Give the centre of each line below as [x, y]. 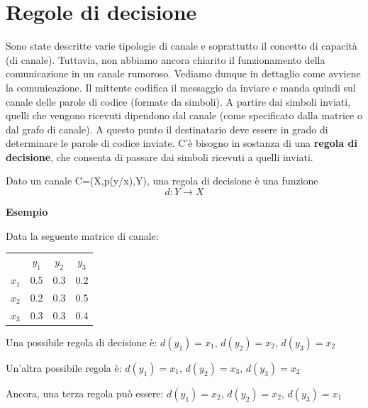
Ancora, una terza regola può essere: [85, 393]
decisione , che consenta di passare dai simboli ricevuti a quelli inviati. [160, 156]
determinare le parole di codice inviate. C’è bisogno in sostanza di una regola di [182, 143]
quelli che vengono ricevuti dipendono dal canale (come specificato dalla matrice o [184, 115]
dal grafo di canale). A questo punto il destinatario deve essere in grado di [167, 129]
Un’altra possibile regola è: [64, 367]
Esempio [27, 212]
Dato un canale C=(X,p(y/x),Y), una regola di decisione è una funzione [162, 181]
